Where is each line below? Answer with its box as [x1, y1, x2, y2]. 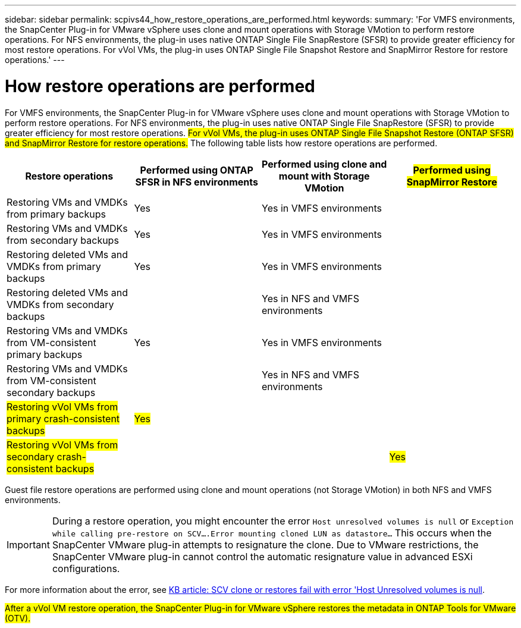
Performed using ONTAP [140, 164, 253, 176]
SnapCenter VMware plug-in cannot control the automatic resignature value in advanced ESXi [52, 550, 473, 563]
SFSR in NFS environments [135, 175, 258, 188]
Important [7, 538, 50, 551]
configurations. [52, 562, 120, 574]
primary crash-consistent [7, 412, 120, 425]
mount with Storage [278, 169, 370, 182]
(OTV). [5, 613, 31, 623]
